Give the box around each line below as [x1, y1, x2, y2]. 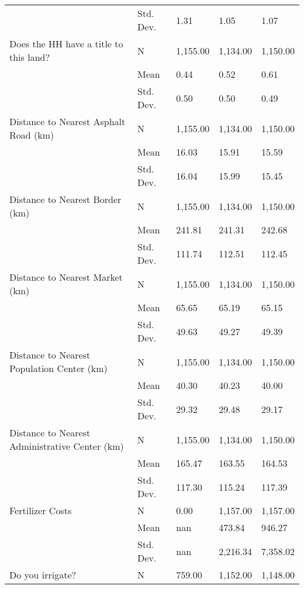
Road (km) [9, 128, 54, 142]
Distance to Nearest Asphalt [9, 115, 126, 128]
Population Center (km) [9, 361, 108, 375]
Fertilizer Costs [9, 504, 72, 517]
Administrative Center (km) [9, 439, 124, 453]
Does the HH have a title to [9, 37, 123, 50]
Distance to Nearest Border [9, 192, 122, 206]
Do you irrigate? [9, 568, 77, 581]
